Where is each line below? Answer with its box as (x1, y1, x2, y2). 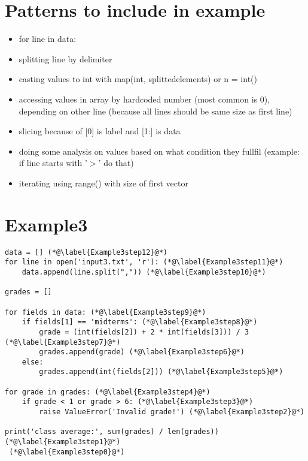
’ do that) (98, 156, 134, 169)
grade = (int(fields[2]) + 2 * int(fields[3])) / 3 (39, 327, 249, 336)
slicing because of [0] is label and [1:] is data (19, 125, 181, 137)
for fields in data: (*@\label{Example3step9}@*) (5, 308, 206, 317)
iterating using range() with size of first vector (19, 176, 188, 189)
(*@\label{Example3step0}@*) (9, 447, 125, 456)
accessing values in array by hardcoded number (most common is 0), (19, 92, 270, 105)
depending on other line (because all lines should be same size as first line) (19, 104, 292, 117)
